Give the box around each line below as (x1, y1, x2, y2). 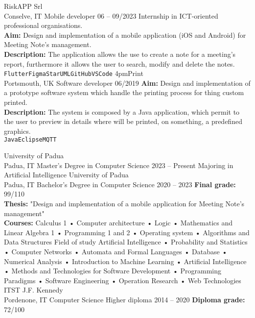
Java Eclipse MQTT (4, 136, 57, 144)
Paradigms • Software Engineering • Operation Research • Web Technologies (4, 275, 241, 285)
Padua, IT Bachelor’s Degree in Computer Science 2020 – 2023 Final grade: (4, 179, 236, 189)
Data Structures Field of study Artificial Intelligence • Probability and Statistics (4, 237, 248, 247)
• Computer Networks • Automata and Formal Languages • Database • (4, 246, 228, 256)
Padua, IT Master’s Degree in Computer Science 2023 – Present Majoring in (4, 160, 233, 170)
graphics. (4, 125, 31, 136)
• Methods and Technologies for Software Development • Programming (4, 266, 222, 276)
